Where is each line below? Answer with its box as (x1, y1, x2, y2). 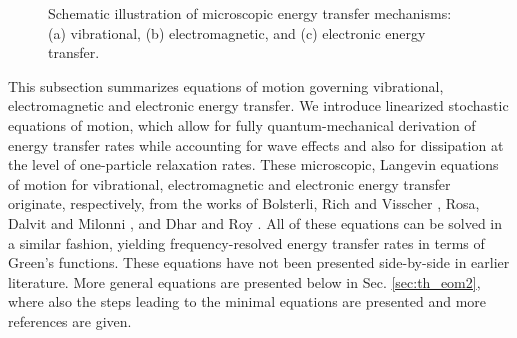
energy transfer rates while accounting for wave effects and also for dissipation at (8, 134, 504, 155)
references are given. (8, 310, 132, 331)
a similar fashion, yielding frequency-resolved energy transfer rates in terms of (8, 232, 485, 253)
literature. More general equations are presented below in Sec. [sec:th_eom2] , (8, 271, 481, 292)
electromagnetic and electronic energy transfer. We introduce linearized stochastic (8, 95, 509, 116)
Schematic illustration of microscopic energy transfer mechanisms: (48, 3, 452, 23)
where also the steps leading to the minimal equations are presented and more (8, 291, 487, 312)
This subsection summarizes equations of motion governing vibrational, (8, 75, 444, 96)
